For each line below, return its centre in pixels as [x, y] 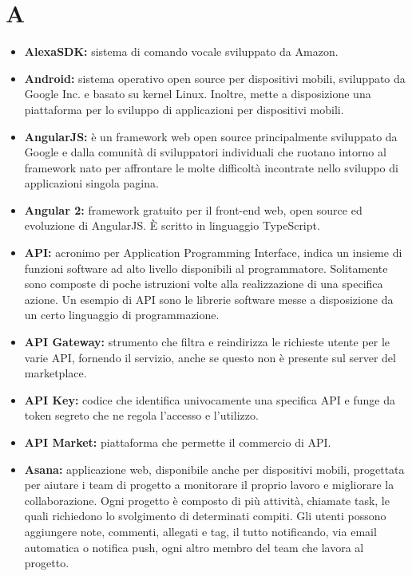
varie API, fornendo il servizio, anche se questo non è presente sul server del [210, 357]
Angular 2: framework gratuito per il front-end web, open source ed [193, 209]
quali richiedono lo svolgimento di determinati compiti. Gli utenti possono [205, 516]
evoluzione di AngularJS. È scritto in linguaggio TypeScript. [172, 225]
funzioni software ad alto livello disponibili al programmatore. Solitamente [206, 268]
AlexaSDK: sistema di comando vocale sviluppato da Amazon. [181, 51]
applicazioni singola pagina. [91, 183]
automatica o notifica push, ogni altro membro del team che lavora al [194, 547]
